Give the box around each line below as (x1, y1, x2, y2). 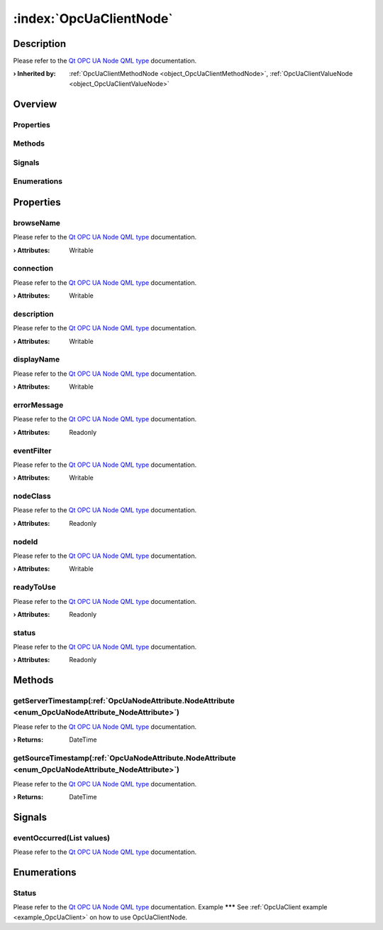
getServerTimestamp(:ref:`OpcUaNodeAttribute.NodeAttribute (13, 696, 235, 706)
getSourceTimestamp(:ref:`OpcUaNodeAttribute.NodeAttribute (13, 753, 237, 763)
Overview (13, 98, 57, 110)
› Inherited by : (13, 70, 56, 78)
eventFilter (13, 445, 52, 455)
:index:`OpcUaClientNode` (13, 11, 173, 26)
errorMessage (13, 400, 64, 410)
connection (13, 264, 54, 274)
